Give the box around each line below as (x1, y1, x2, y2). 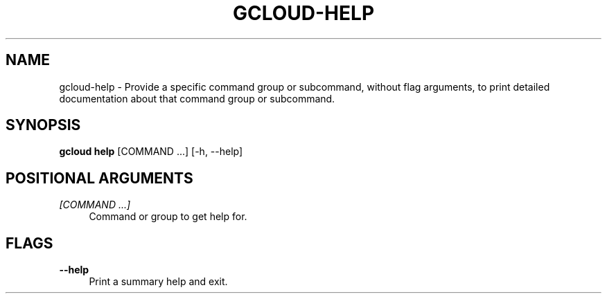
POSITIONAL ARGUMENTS (6, 169, 193, 187)
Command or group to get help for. (89, 210, 247, 223)
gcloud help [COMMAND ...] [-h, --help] (59, 145, 243, 158)
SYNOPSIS (6, 116, 81, 134)
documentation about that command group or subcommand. (59, 92, 335, 105)
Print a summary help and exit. (89, 275, 228, 288)
